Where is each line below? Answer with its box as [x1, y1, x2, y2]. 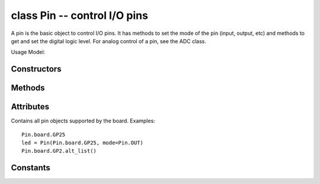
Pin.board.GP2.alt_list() [21, 148, 97, 154]
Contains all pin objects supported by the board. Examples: [11, 117, 155, 124]
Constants [11, 163, 50, 173]
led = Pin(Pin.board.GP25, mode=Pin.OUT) [21, 140, 143, 146]
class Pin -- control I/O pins [11, 9, 148, 22]
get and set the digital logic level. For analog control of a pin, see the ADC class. [11, 37, 207, 44]
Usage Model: [11, 49, 46, 56]
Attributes [11, 102, 50, 112]
